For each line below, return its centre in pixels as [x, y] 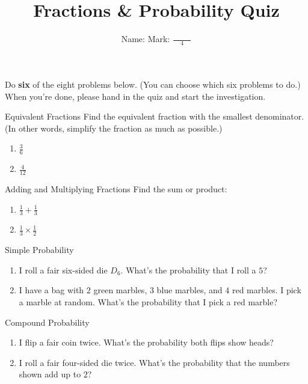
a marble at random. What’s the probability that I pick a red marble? [148, 302]
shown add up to [50, 374]
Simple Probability [39, 250]
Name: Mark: [146, 39]
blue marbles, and [189, 290]
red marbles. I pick [266, 290]
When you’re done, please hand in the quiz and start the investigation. [135, 96]
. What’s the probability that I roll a [188, 270]
